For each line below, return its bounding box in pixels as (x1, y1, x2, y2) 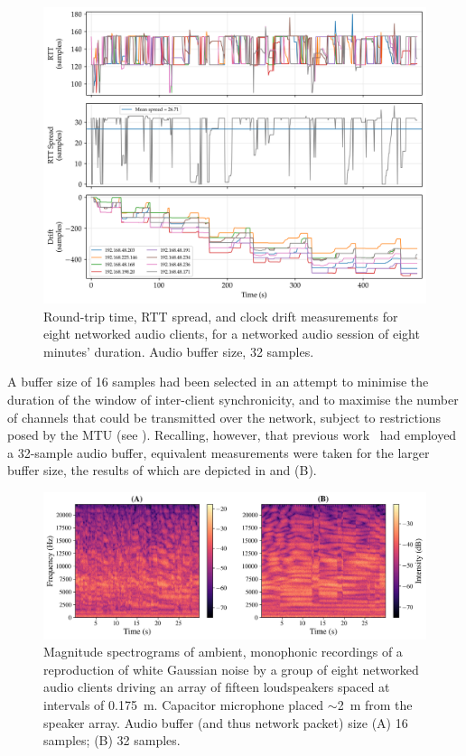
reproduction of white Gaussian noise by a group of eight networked (43, 659, 419, 678)
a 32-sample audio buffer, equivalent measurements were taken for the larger (7, 443, 430, 462)
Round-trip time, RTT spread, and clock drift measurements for (43, 306, 398, 325)
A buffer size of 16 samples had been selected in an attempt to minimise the (7, 372, 429, 391)
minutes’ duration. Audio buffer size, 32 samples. (43, 341, 314, 360)
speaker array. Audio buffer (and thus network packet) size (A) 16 (43, 713, 408, 732)
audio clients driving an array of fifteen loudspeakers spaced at (43, 677, 390, 696)
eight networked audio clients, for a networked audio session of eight (43, 324, 420, 343)
